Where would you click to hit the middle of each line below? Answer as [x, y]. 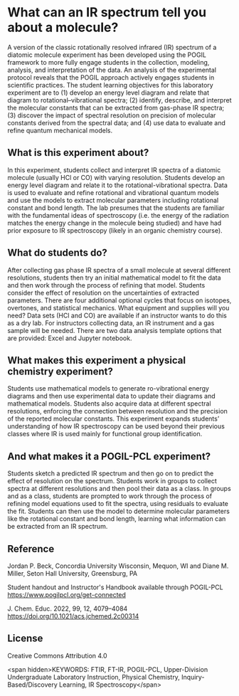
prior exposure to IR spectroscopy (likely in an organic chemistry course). [115, 230]
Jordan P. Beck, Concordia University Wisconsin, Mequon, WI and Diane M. [118, 566]
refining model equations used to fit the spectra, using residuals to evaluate [118, 504]
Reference [31, 549]
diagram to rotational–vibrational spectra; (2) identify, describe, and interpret [119, 100]
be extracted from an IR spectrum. [58, 527]
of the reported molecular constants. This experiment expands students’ [113, 419]
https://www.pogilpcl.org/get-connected [67, 595]
